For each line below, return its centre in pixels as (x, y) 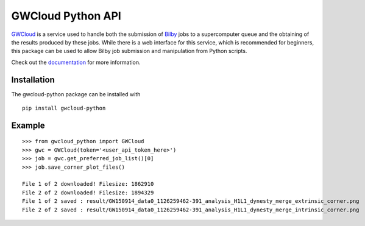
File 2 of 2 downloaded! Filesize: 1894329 (88, 192)
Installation (33, 79)
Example (28, 125)
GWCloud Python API (66, 16)
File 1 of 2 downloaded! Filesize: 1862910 (88, 184)
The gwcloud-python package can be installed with (76, 94)
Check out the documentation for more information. (76, 62)
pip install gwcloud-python (64, 108)
